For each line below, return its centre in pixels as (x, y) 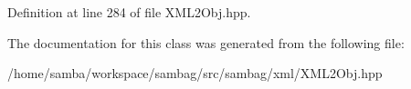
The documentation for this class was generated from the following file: (206, 42)
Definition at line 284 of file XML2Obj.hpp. (129, 12)
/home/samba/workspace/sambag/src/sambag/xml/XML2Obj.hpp (195, 73)
